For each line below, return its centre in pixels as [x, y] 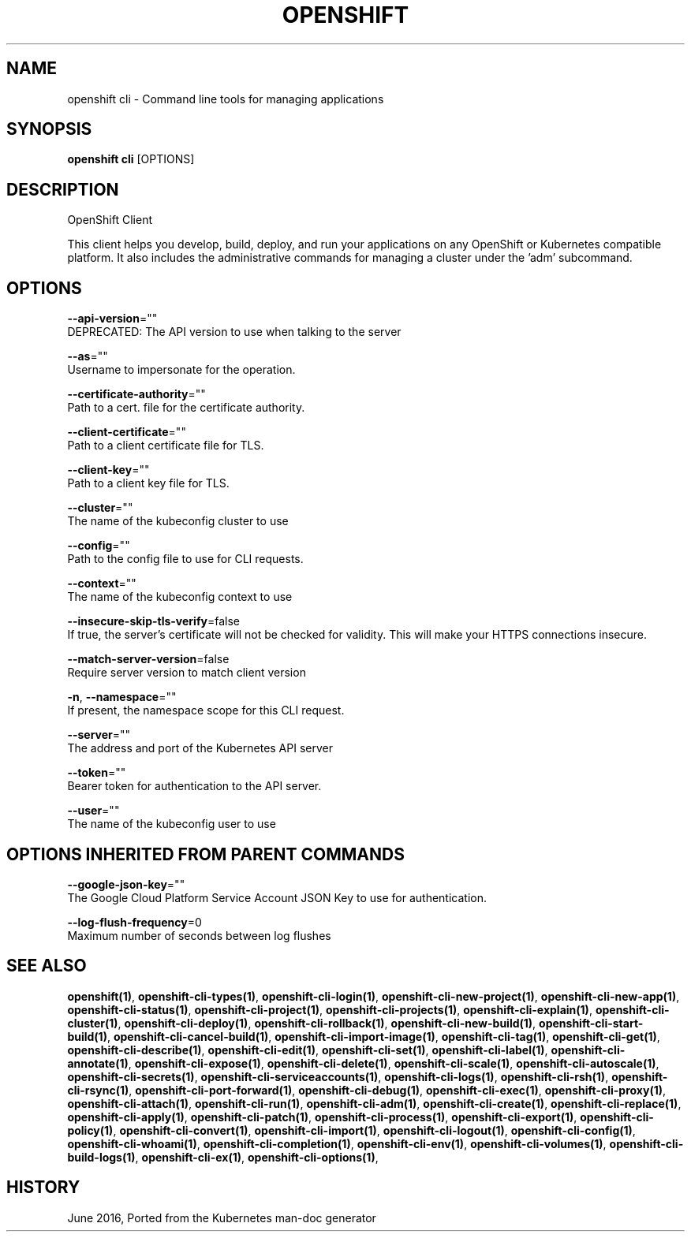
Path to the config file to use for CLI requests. [185, 559]
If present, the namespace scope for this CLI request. [206, 710]
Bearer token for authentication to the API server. [194, 786]
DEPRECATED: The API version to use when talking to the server [234, 332]
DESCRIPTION [63, 189]
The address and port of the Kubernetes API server [200, 748]
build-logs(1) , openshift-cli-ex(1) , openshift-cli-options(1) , [223, 1157]
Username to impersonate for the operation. [181, 370]
